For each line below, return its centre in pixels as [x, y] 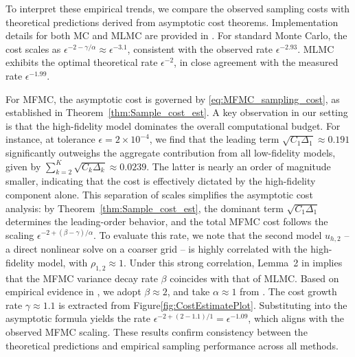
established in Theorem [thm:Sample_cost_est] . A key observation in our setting [177, 112]
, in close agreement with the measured [256, 62]
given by [23, 166]
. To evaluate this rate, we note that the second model [208, 234]
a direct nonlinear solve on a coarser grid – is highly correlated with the [157, 249]
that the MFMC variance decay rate [82, 278]
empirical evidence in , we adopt [73, 291]
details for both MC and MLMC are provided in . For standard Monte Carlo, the [176, 35]
